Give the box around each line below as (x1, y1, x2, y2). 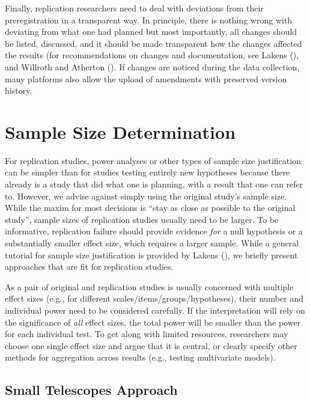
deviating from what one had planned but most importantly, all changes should (5, 25, 297, 38)
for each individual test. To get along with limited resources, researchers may (5, 327, 288, 340)
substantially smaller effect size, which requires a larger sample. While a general (5, 237, 299, 249)
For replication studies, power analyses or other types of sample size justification (5, 154, 301, 166)
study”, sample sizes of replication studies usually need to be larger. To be (5, 213, 279, 225)
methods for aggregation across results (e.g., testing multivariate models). (5, 351, 276, 364)
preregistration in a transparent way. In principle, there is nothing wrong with (5, 13, 293, 26)
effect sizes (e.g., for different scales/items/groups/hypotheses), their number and (5, 292, 303, 305)
